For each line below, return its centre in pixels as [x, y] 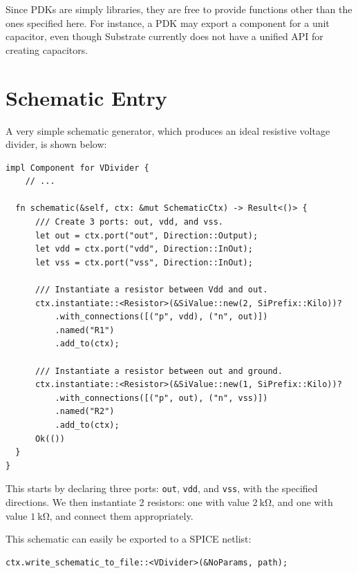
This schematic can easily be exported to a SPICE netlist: [129, 539]
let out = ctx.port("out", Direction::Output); [147, 235]
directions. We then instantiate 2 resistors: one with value [128, 502]
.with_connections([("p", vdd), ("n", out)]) [161, 317]
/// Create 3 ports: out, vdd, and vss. [129, 222]
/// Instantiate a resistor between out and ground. [159, 371]
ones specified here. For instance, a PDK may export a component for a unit [168, 22]
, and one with [302, 502]
